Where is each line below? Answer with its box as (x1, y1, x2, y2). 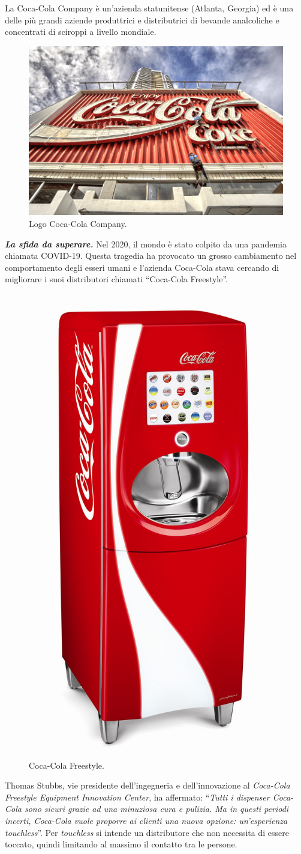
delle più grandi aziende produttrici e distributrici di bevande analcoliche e (5, 13, 279, 26)
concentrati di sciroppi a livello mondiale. (5, 25, 156, 38)
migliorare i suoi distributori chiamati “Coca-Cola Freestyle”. (5, 273, 228, 285)
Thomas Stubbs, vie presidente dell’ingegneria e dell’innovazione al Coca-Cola (5, 779, 290, 792)
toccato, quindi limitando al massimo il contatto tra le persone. (5, 838, 237, 850)
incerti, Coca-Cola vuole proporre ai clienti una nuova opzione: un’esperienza (5, 814, 288, 827)
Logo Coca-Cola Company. (29, 217, 127, 229)
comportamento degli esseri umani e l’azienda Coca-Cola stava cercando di (5, 261, 279, 273)
